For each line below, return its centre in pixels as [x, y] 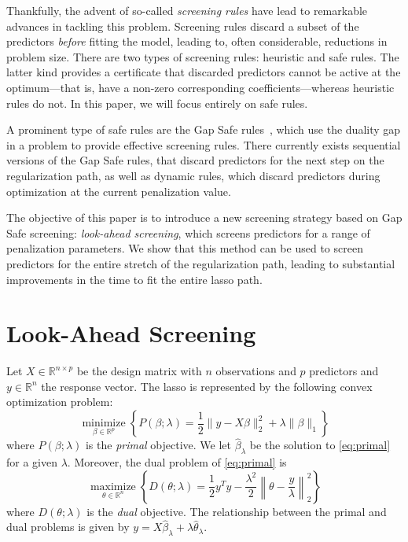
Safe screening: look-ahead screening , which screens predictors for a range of [188, 232]
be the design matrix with [139, 371]
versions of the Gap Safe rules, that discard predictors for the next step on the [195, 160]
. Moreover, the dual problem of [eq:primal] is [177, 462]
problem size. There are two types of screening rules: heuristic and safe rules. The [203, 56]
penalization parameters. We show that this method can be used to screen [185, 248]
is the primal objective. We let [158, 445]
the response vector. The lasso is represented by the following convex [207, 386]
